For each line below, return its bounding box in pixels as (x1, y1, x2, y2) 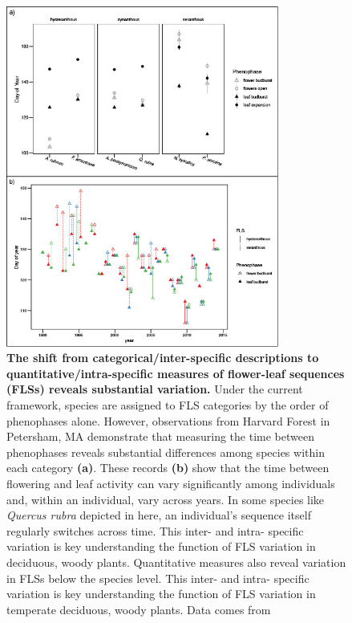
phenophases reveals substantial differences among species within (6, 443, 325, 460)
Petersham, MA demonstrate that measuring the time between (6, 428, 314, 445)
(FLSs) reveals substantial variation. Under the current (6, 381, 303, 397)
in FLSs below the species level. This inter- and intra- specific (6, 569, 310, 586)
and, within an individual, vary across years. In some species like (6, 491, 325, 507)
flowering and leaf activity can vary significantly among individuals (6, 475, 335, 492)
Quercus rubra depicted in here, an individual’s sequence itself (6, 507, 311, 523)
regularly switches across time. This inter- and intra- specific (6, 522, 304, 539)
